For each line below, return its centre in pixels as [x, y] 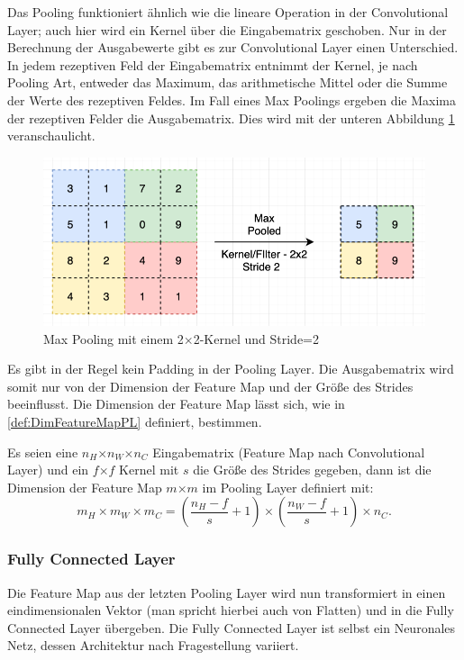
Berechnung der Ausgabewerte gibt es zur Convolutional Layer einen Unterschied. [233, 47]
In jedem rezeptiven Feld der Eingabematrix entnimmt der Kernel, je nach [213, 64]
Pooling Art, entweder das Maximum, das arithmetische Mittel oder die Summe [227, 82]
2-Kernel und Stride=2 [256, 338]
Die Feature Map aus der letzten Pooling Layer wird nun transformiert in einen [227, 592]
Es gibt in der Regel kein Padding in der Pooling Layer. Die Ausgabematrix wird [231, 369]
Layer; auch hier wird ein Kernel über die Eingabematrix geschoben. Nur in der [227, 29]
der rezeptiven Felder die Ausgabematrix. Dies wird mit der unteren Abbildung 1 [231, 118]
